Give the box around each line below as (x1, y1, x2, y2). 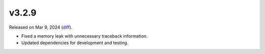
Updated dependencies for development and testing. (21, 40, 129, 46)
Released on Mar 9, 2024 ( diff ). (9, 24, 73, 30)
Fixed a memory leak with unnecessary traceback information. (21, 33, 148, 39)
